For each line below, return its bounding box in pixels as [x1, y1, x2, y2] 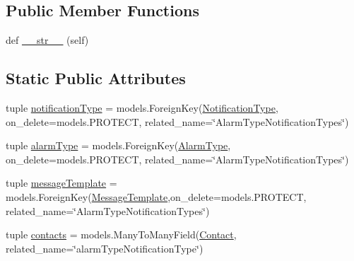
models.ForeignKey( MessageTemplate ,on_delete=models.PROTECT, [6, 189, 307, 204]
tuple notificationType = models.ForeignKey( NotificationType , [6, 100, 278, 115]
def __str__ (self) [6, 33, 89, 47]
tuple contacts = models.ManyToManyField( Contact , [6, 227, 237, 242]
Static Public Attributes [6, 67, 186, 89]
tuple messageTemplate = [6, 175, 117, 190]
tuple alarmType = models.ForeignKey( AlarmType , [6, 138, 231, 153]
